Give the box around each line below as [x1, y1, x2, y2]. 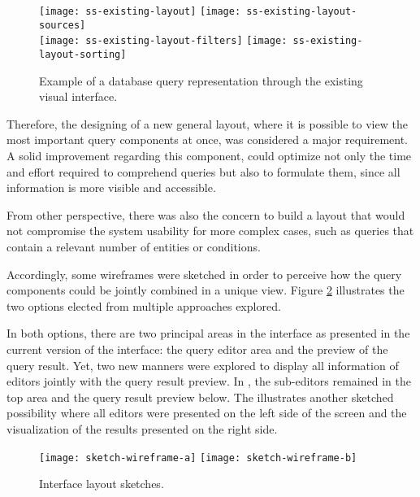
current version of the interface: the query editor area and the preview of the [6, 340, 388, 357]
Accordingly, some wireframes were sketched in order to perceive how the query [6, 265, 402, 282]
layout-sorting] [39, 48, 127, 60]
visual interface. [39, 88, 118, 105]
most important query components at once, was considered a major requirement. [6, 131, 409, 148]
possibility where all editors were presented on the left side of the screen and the [6, 404, 407, 421]
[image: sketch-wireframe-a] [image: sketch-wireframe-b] [39, 451, 357, 464]
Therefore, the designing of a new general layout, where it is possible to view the [6, 115, 408, 132]
